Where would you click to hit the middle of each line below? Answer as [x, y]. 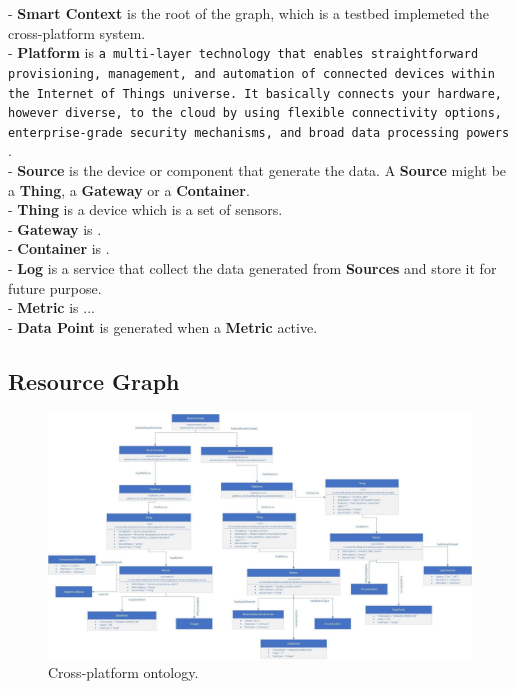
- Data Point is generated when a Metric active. [163, 326]
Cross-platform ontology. [123, 672]
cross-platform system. [77, 32]
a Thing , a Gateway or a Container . [129, 189]
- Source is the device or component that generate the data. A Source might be [257, 170]
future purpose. [55, 287]
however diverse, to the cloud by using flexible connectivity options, [255, 113]
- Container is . [59, 248]
